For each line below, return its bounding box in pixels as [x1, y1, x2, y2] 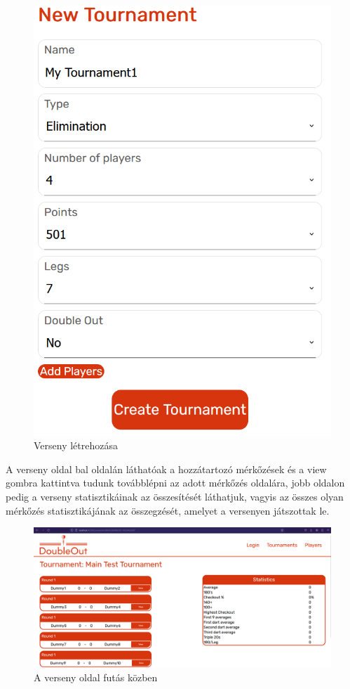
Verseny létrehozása [34, 438, 118, 453]
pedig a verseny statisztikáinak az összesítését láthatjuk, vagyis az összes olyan [6, 489, 344, 504]
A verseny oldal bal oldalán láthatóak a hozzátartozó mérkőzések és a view [6, 461, 327, 476]
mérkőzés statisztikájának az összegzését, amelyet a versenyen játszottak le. [6, 503, 330, 517]
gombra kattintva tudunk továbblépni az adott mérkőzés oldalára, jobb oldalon [6, 475, 345, 490]
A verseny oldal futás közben [34, 670, 158, 685]
